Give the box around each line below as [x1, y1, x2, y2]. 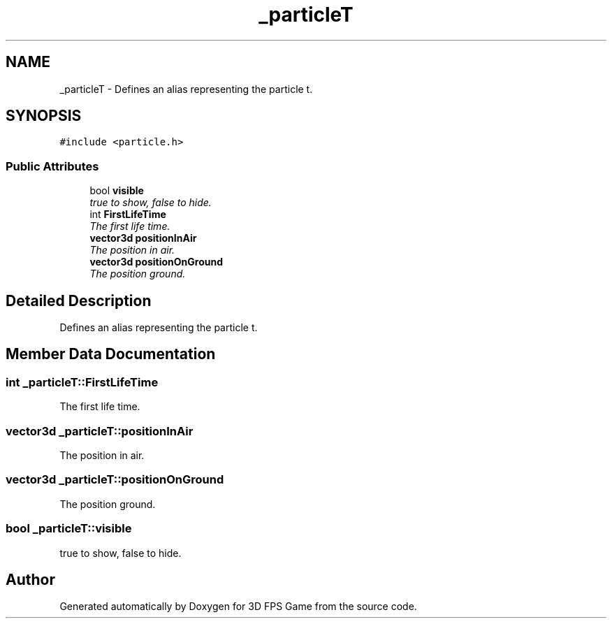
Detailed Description [6, 291, 152, 310]
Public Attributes [6, 159, 99, 173]
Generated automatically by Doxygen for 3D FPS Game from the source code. [59, 600, 417, 613]
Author [6, 570, 55, 588]
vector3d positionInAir [89, 232, 197, 245]
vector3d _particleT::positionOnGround [6, 472, 224, 487]
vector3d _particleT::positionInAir [6, 423, 194, 438]
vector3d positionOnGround [89, 256, 224, 268]
